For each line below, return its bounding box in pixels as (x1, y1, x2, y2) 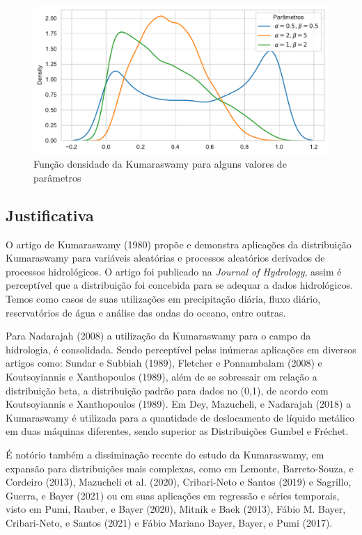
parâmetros (33, 170, 81, 184)
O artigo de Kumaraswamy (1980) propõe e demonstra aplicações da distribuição (6, 237, 352, 251)
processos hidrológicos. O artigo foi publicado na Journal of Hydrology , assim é (6, 264, 342, 278)
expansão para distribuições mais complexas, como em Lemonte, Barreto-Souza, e (6, 461, 354, 475)
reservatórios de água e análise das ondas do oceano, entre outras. (6, 305, 286, 319)
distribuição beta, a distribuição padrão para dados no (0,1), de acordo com (6, 383, 329, 397)
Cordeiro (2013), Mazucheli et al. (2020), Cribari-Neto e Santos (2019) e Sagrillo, (6, 474, 352, 489)
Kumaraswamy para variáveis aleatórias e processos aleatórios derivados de (6, 250, 325, 265)
